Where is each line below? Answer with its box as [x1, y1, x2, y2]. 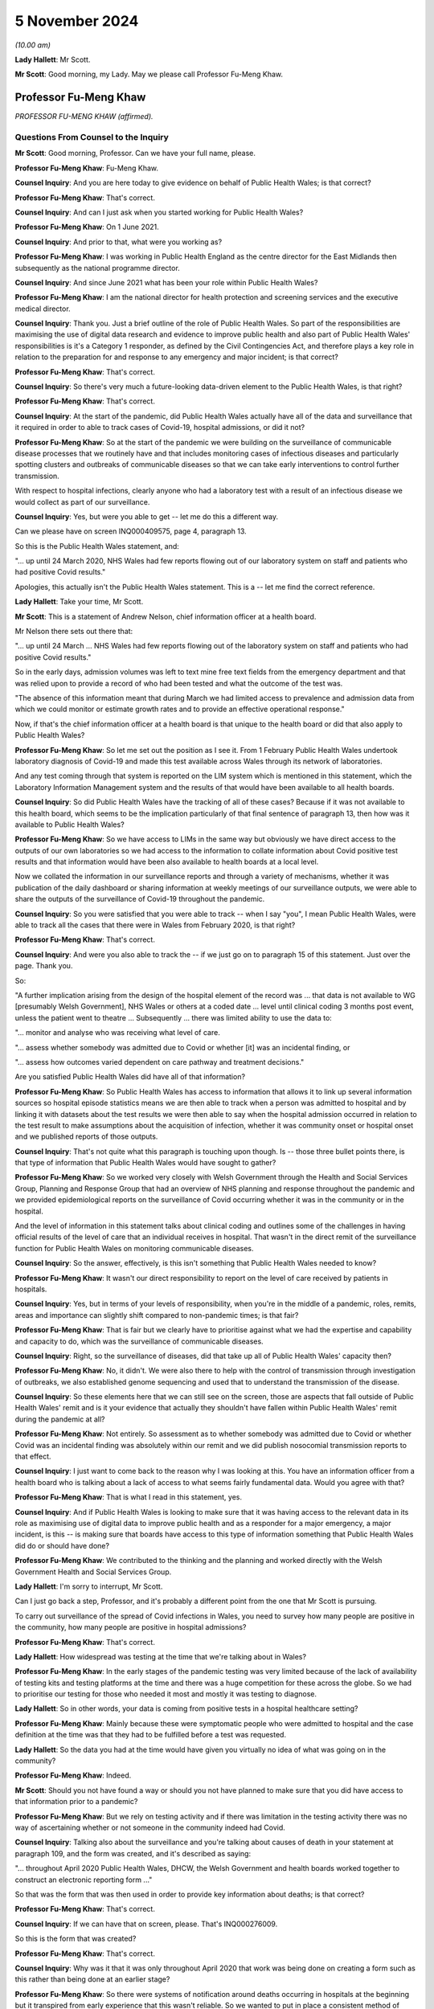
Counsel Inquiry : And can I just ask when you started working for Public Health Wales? [14, 207, 304, 217]
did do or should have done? [14, 1541, 110, 1550]
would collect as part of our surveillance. [14, 497, 150, 506]
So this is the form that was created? [14, 1933, 137, 1944]
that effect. [14, 1451, 51, 1462]
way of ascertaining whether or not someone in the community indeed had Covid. [14, 1823, 285, 1832]
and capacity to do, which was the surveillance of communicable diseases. [14, 1336, 264, 1346]
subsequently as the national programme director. [14, 263, 180, 272]
